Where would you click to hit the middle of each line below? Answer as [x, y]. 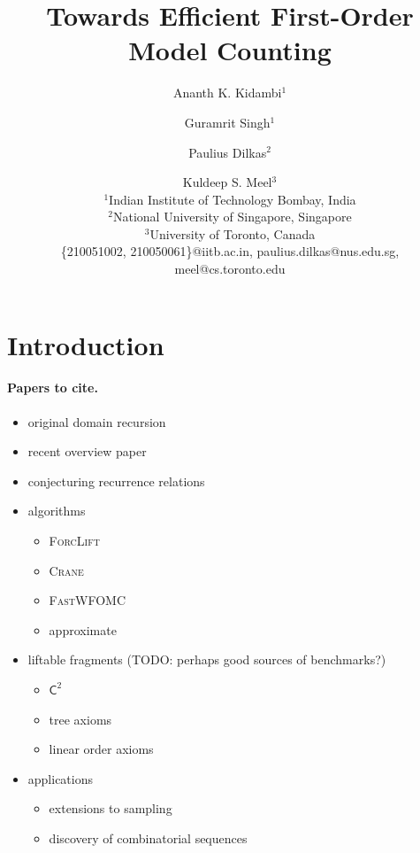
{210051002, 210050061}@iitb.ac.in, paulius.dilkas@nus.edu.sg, [230, 251]
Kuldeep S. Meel [227, 182]
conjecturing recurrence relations [116, 481]
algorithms [57, 511]
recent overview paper [87, 451]
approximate [83, 629]
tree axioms [80, 719]
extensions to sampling [111, 808]
